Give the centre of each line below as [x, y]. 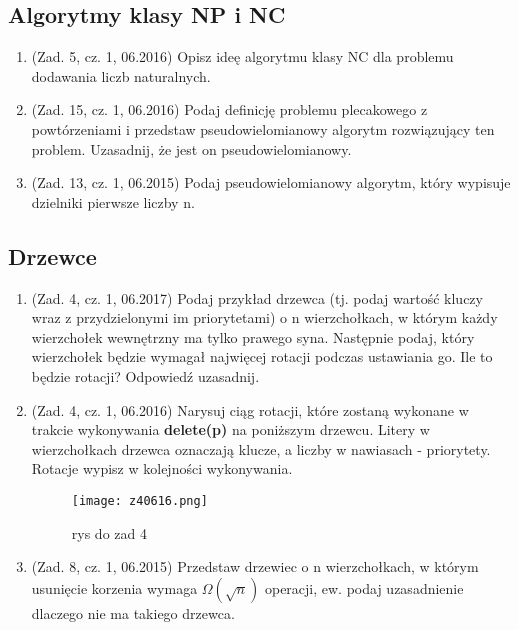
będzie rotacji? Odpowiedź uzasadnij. [145, 375]
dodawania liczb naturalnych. [121, 75]
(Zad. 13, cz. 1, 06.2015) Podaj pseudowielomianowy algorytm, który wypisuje [271, 182]
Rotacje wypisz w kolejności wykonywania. [162, 468]
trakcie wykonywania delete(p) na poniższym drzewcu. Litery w [230, 429]
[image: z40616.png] [139, 500]
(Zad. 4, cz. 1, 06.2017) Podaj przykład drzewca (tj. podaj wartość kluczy [257, 297]
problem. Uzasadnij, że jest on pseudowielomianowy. [191, 148]
